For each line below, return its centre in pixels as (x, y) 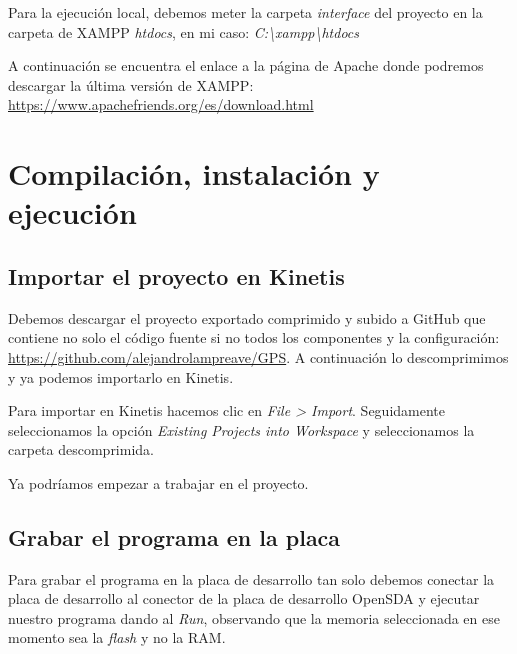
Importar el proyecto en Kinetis (176, 275)
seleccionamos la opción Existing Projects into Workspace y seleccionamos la (241, 429)
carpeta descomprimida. (81, 449)
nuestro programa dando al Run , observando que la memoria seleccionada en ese (254, 617)
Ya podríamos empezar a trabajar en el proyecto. (158, 482)
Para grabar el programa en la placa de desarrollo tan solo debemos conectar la (251, 578)
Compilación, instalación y (194, 173)
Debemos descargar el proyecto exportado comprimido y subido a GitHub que (247, 317)
